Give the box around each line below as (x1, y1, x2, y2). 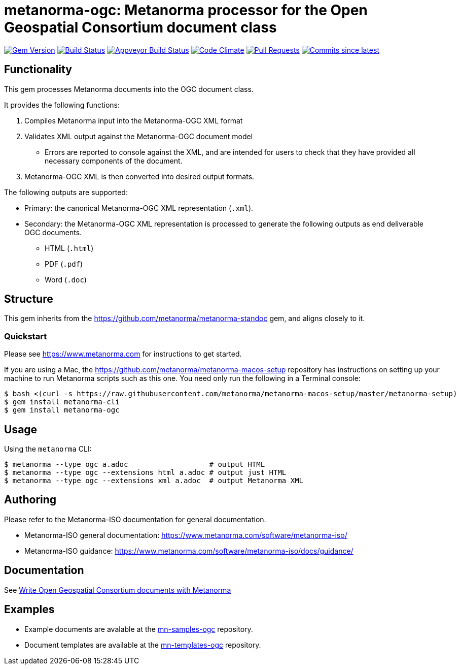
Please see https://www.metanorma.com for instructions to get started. (4, 349, 242, 359)
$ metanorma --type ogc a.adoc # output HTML (4, 460, 265, 469)
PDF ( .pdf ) (45, 259, 83, 268)
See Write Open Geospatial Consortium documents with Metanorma (4, 585, 231, 594)
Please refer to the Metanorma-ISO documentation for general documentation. (4, 515, 266, 524)
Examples (4, 603, 55, 616)
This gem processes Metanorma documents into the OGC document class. (4, 84, 254, 93)
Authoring (4, 493, 57, 506)
